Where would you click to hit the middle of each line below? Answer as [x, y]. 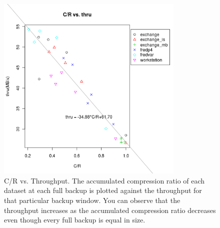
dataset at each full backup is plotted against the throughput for [103, 190]
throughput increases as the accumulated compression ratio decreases [110, 210]
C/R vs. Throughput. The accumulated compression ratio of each [104, 180]
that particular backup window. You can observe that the [92, 200]
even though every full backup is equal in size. [75, 220]
